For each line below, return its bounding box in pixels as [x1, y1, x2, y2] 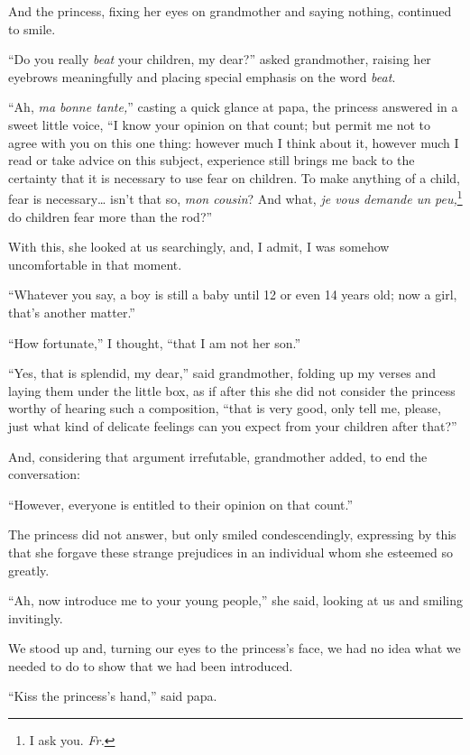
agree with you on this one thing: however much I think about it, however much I [8, 133, 459, 152]
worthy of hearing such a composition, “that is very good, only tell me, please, [8, 399, 441, 418]
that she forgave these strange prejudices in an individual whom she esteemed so [8, 542, 453, 561]
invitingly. [8, 608, 63, 627]
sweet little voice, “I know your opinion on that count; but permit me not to [8, 115, 430, 134]
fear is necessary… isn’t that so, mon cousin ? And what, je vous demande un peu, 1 [8, 187, 463, 207]
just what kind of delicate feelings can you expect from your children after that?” [8, 416, 457, 435]
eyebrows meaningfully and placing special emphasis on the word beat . [8, 67, 396, 86]
